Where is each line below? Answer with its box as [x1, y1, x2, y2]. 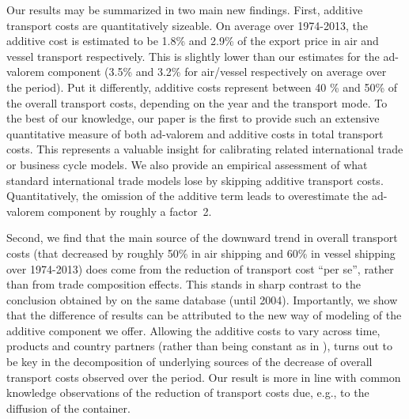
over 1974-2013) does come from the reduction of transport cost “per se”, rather [6, 260, 394, 277]
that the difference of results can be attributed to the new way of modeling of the [6, 307, 402, 323]
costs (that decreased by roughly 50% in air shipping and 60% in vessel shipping [6, 244, 396, 261]
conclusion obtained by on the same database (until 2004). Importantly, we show [6, 291, 398, 308]
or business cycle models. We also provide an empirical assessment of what [6, 156, 368, 172]
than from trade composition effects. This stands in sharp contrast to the [6, 276, 361, 293]
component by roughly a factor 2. [47, 202, 212, 219]
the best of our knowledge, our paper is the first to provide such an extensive [6, 110, 380, 126]
